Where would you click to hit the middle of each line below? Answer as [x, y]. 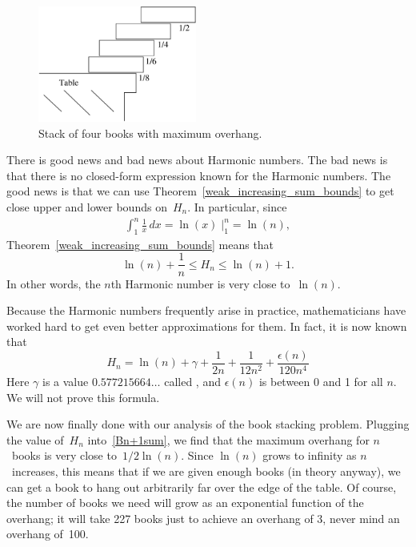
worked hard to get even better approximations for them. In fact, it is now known [207, 326]
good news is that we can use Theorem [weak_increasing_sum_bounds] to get [200, 191]
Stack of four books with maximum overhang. [150, 133]
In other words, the [54, 283]
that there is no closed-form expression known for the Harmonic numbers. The [199, 175]
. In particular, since [237, 206]
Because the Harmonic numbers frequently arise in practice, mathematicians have [206, 310]
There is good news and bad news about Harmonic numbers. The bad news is [197, 160]
